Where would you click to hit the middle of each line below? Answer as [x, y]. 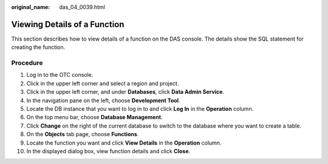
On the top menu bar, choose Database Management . [94, 117]
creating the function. [38, 47]
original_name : [31, 7]
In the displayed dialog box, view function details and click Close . [108, 151]
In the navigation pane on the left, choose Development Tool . [103, 100]
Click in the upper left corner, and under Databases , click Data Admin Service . [125, 92]
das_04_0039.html [82, 7]
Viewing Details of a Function [68, 24]
